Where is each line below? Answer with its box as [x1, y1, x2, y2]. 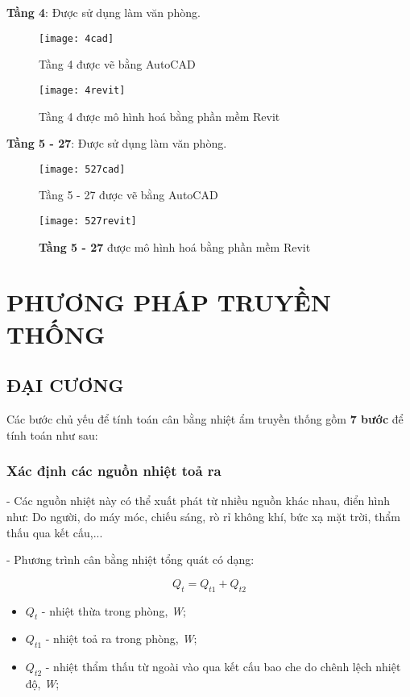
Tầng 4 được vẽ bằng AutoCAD [39, 56, 196, 73]
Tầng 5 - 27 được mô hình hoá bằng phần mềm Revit [39, 238, 311, 255]
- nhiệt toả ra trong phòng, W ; [45, 630, 197, 647]
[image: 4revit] [39, 84, 126, 96]
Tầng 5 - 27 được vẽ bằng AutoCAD [39, 186, 218, 203]
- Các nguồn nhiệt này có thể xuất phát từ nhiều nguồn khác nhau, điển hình [6, 492, 391, 509]
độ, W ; [25, 674, 60, 691]
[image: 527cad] [39, 163, 126, 175]
